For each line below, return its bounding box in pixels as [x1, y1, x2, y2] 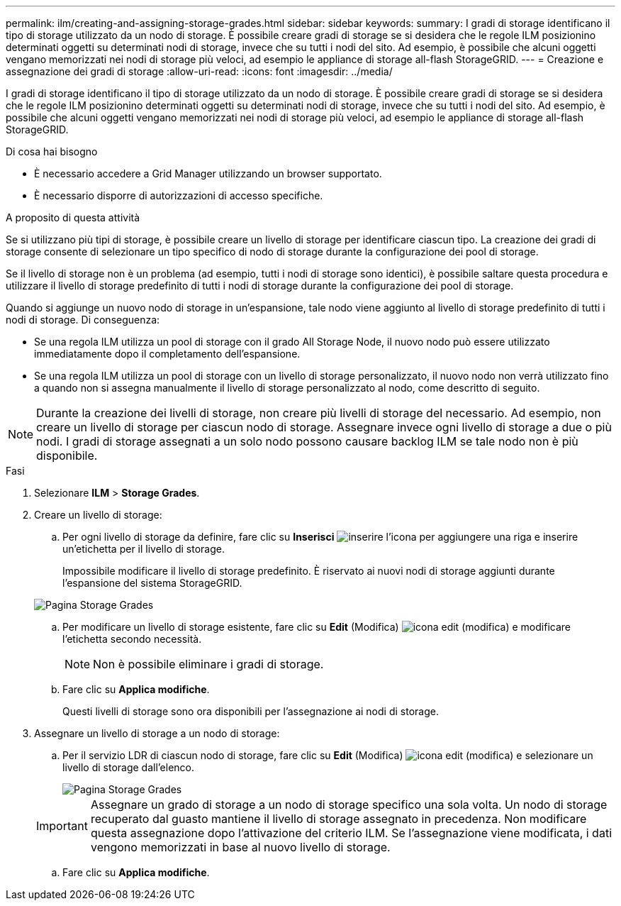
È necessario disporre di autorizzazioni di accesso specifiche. [34, 189, 323, 201]
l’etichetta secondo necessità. [62, 633, 202, 645]
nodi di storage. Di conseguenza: [6, 314, 160, 326]
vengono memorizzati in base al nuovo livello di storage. [90, 840, 391, 854]
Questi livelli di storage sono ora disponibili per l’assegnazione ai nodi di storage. [62, 705, 439, 717]
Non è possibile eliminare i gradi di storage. [93, 657, 324, 671]
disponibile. [36, 448, 98, 463]
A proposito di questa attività [6, 211, 140, 223]
